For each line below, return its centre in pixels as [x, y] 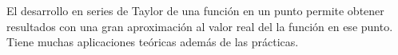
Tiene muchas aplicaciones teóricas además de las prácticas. [153, 42]
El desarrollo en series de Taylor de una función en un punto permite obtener [195, 10]
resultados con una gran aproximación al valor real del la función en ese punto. [200, 26]
